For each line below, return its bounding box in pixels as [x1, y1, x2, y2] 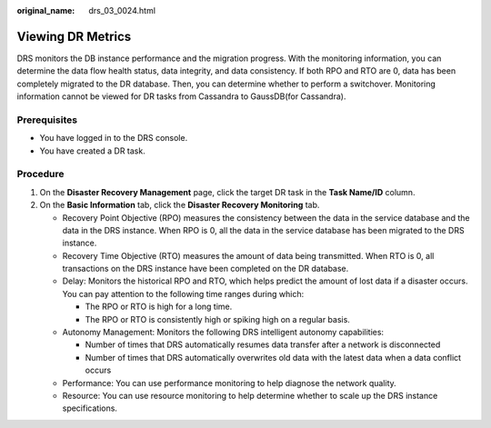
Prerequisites [16, 114, 77, 126]
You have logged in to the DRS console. [39, 133, 188, 144]
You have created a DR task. [39, 145, 145, 156]
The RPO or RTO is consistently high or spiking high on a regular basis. [85, 314, 350, 324]
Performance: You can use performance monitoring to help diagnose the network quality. [62, 377, 397, 388]
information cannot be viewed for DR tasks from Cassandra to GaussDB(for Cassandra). [16, 91, 346, 102]
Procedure [16, 168, 65, 181]
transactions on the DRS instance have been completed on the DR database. [62, 264, 349, 274]
